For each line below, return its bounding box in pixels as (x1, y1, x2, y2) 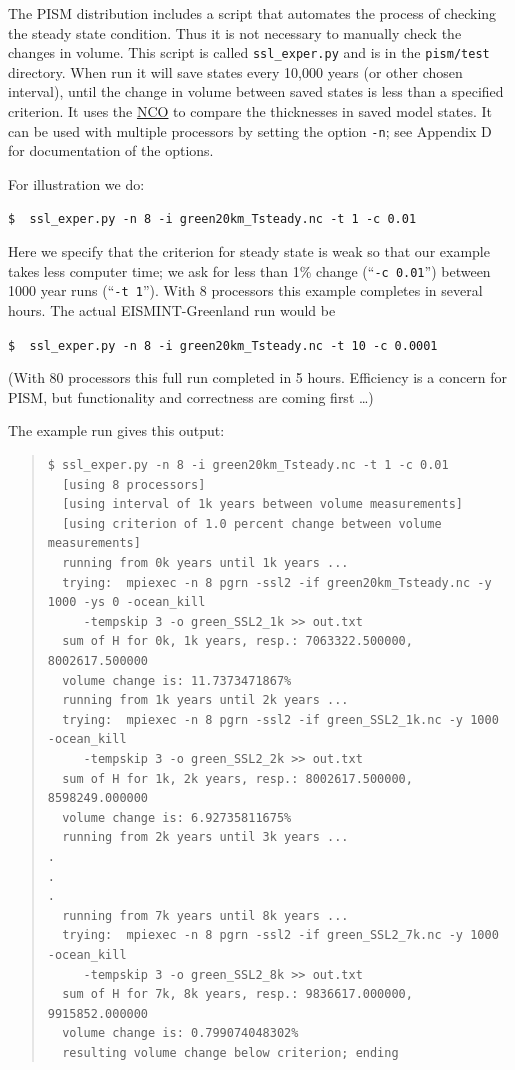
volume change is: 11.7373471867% (62, 673, 292, 688)
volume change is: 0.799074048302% (62, 1026, 299, 1041)
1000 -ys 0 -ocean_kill (47, 595, 206, 610)
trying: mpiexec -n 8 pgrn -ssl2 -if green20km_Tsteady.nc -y (62, 575, 492, 590)
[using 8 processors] (62, 477, 206, 492)
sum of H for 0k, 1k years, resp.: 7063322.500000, (62, 634, 413, 649)
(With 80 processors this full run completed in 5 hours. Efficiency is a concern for (8, 367, 508, 388)
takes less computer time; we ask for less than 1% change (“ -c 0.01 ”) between (8, 260, 491, 281)
